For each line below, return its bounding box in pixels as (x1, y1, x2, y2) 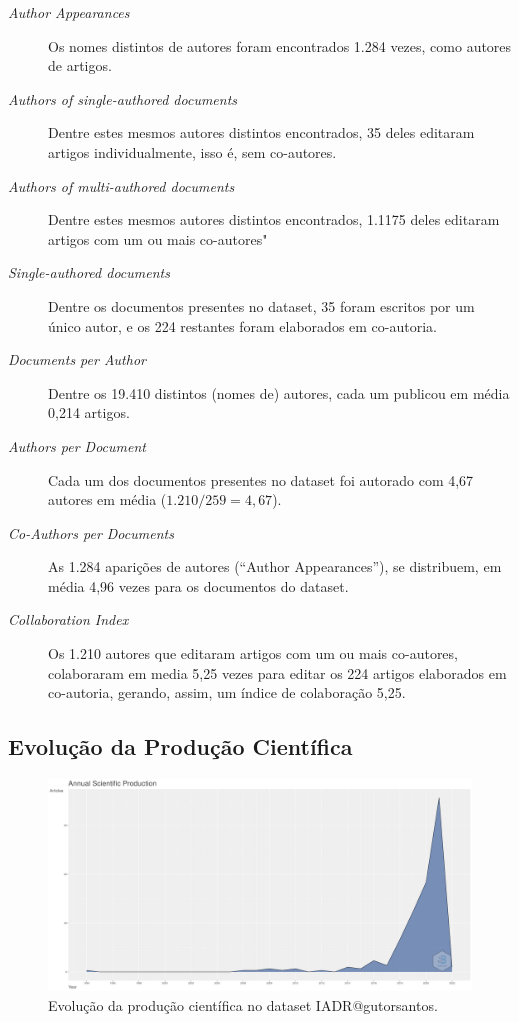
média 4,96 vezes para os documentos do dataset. (48, 575, 349, 596)
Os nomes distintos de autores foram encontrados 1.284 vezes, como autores (48, 35, 512, 56)
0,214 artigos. (48, 402, 130, 423)
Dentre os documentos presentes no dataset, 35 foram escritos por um (48, 295, 475, 316)
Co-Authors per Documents (8, 522, 174, 543)
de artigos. (48, 55, 112, 76)
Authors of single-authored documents (8, 88, 238, 109)
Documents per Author (8, 349, 146, 370)
